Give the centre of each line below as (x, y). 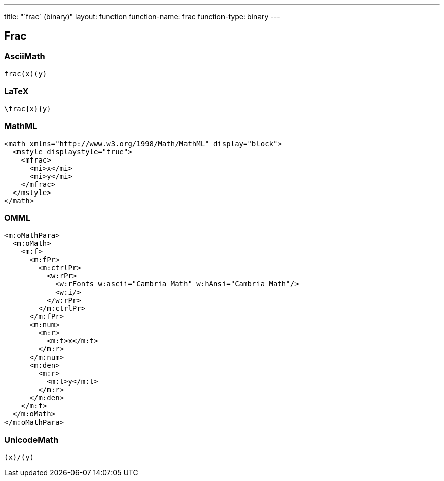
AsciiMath (25, 56)
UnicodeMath (31, 440)
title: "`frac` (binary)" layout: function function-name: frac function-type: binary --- (142, 17)
